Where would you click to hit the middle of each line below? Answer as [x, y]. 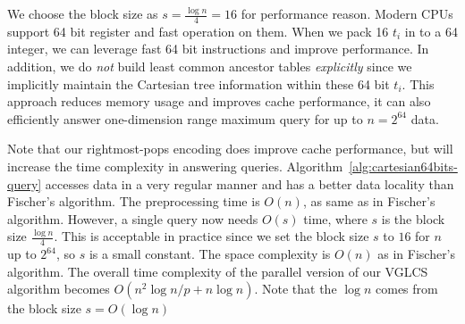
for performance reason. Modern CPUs [347, 13]
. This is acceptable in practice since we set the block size [211, 236]
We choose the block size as [83, 13]
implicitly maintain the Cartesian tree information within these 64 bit [199, 83]
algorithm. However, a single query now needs [133, 218]
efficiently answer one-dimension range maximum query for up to [185, 118]
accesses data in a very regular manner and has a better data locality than [249, 183]
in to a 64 [431, 31]
